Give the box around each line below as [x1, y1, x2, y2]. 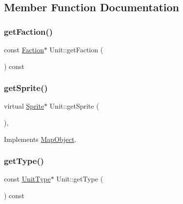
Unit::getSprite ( [49, 101, 99, 111]
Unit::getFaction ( [49, 45, 103, 54]
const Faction [4, 45, 44, 54]
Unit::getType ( [56, 174, 103, 184]
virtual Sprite [4, 101, 44, 111]
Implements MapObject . [4, 134, 77, 144]
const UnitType [4, 174, 51, 184]
